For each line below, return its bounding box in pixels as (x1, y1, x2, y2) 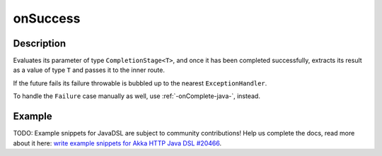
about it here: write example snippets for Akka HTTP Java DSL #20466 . (13, 138, 222, 148)
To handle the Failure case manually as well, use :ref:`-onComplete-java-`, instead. (13, 92, 261, 100)
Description (13, 37, 66, 49)
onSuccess (13, 11, 81, 26)
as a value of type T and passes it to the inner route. (13, 66, 166, 74)
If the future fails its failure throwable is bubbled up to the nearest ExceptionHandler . (13, 78, 267, 88)
